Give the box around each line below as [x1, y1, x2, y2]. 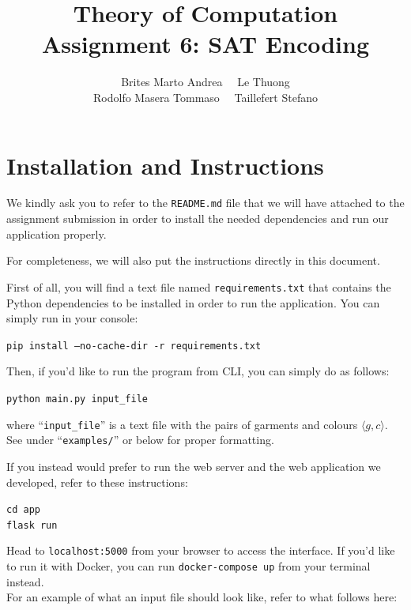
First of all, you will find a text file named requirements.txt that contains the [6, 278, 391, 295]
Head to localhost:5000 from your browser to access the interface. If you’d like [6, 542, 395, 559]
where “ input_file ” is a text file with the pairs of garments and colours [6, 416, 358, 432]
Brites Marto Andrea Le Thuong [121, 73, 290, 90]
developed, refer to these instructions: [6, 473, 188, 490]
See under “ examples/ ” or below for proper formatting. [6, 431, 274, 448]
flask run [6, 519, 58, 531]
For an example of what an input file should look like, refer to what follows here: [6, 589, 398, 605]
